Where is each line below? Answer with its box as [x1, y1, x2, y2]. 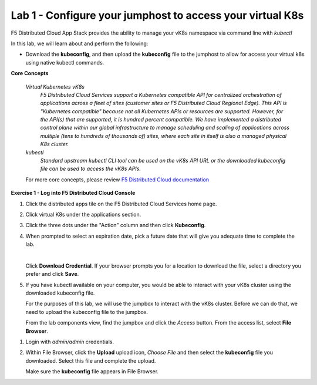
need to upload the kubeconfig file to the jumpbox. [25, 308, 149, 315]
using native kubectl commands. [25, 59, 104, 66]
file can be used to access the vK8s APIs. [40, 165, 141, 173]
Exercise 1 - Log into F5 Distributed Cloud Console [11, 190, 136, 197]
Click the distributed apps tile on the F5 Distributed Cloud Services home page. [25, 200, 217, 207]
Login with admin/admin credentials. [25, 338, 114, 346]
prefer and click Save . [25, 271, 79, 278]
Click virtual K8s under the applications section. [25, 211, 141, 218]
